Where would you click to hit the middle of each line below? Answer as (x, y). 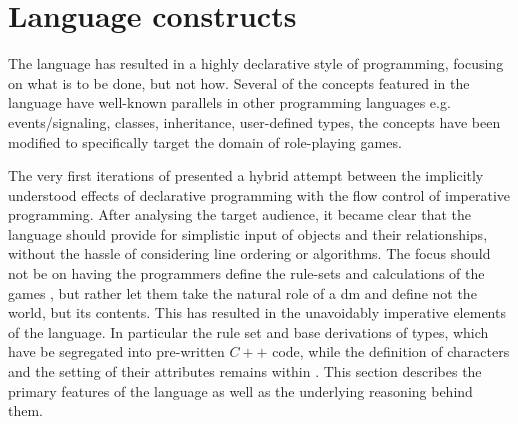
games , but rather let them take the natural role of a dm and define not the (242, 292)
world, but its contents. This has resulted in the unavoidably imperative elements (257, 312)
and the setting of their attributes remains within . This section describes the (245, 371)
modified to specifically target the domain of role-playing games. (205, 141)
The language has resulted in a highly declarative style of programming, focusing (256, 63)
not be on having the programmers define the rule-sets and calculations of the (246, 273)
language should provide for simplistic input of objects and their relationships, (248, 233)
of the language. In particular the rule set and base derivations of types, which (248, 331)
